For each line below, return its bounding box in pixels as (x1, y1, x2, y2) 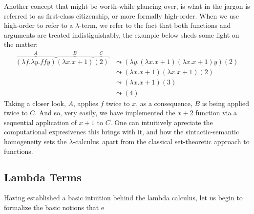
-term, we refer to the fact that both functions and (79, 20, 231, 30)
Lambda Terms (4, 170, 82, 185)
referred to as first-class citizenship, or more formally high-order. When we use (4, 10, 239, 21)
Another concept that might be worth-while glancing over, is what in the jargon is (4, 1, 250, 11)
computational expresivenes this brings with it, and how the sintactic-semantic (4, 127, 239, 137)
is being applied (202, 98, 249, 108)
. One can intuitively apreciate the (110, 117, 213, 127)
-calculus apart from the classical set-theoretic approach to (73, 136, 250, 146)
